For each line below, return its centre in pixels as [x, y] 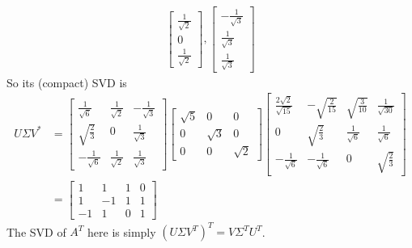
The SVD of [36, 231]
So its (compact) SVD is [67, 82]
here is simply [122, 231]
